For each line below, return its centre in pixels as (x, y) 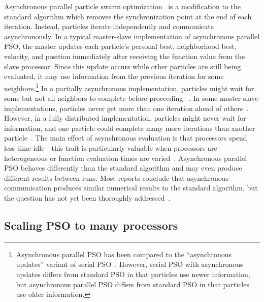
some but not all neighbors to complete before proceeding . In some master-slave (131, 98)
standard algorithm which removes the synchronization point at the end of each (128, 16)
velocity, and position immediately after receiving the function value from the (125, 56)
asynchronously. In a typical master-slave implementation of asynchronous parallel (132, 36)
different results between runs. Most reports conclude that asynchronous (117, 177)
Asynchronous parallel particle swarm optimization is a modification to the (122, 6)
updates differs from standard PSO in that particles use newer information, (133, 274)
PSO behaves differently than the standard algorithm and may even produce (123, 168)
